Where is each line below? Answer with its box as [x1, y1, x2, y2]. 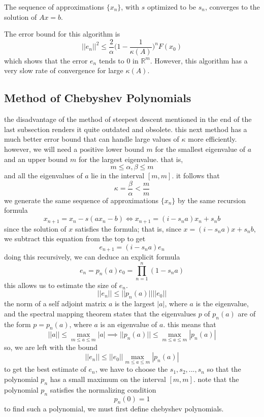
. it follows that [172, 170, 220, 181]
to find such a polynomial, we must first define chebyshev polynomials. [4, 403, 224, 414]
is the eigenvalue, [195, 298, 249, 309]
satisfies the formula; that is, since [75, 223, 181, 234]
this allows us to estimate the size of [4, 279, 117, 290]
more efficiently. [188, 134, 237, 144]
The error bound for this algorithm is [4, 28, 120, 39]
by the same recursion [178, 195, 246, 205]
